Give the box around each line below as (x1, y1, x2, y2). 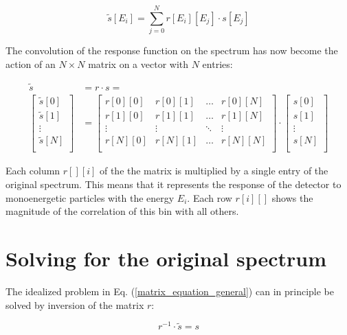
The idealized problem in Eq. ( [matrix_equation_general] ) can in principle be (5, 284, 334, 298)
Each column (5, 163, 60, 178)
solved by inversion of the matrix (5, 297, 144, 312)
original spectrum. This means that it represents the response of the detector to (5, 177, 342, 191)
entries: (202, 56, 233, 71)
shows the (271, 190, 313, 205)
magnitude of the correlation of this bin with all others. (5, 204, 239, 218)
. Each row (187, 190, 232, 205)
